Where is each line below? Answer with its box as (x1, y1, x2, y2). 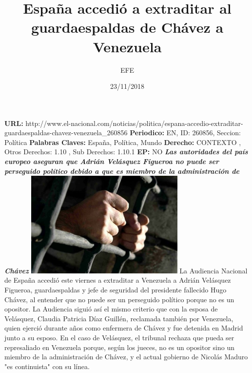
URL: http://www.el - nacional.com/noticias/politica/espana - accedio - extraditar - (4, 118, 243, 128)
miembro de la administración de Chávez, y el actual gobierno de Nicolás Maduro (4, 352, 248, 362)
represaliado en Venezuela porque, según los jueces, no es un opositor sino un (4, 342, 235, 352)
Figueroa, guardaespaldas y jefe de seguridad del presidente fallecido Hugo (4, 284, 227, 294)
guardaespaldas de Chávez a (31, 17, 224, 37)
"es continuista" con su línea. (4, 361, 90, 371)
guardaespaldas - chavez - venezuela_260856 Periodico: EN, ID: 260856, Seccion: (4, 127, 241, 138)
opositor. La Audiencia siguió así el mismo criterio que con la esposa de (4, 304, 218, 314)
